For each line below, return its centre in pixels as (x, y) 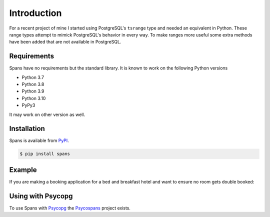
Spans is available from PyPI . (39, 140)
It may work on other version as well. (47, 114)
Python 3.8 (33, 84)
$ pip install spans (45, 154)
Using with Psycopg (41, 196)
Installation (27, 129)
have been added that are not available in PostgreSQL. (65, 42)
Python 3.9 (33, 91)
